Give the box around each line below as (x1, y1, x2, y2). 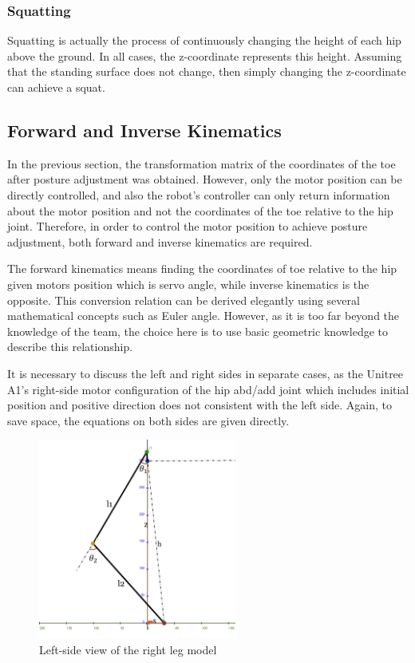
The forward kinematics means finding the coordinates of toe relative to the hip (7, 260, 397, 277)
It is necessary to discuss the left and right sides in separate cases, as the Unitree (7, 365, 404, 381)
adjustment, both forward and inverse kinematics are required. (7, 233, 313, 250)
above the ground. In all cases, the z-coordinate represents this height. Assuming (7, 47, 402, 64)
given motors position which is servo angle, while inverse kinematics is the (7, 275, 370, 292)
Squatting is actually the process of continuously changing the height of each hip (7, 32, 401, 49)
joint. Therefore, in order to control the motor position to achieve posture (7, 218, 368, 235)
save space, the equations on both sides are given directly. (7, 412, 290, 428)
